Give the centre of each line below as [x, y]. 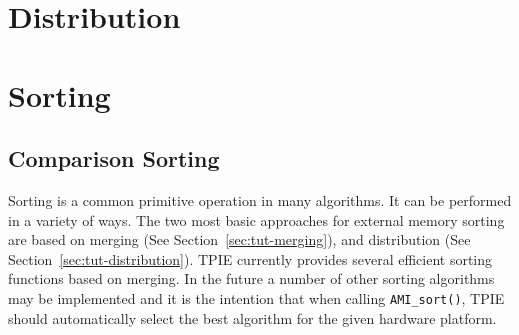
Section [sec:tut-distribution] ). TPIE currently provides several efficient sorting [250, 258]
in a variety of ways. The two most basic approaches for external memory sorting [256, 219]
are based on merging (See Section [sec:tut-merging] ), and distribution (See [239, 239]
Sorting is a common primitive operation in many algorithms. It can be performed [260, 199]
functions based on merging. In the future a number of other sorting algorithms [251, 278]
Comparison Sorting [114, 158]
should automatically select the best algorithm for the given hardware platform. [252, 317]
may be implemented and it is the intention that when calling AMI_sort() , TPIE [256, 297]
